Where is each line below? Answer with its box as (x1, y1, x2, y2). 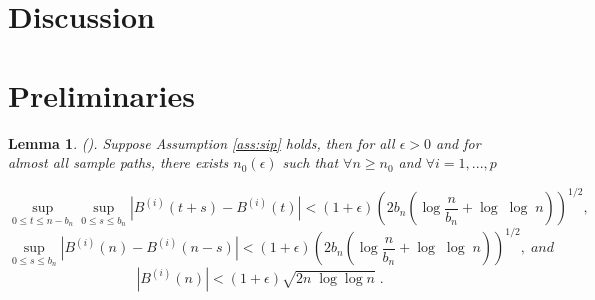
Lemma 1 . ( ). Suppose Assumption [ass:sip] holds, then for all (8, 132, 395, 153)
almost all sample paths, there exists (8, 152, 229, 173)
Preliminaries (8, 74, 195, 115)
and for (436, 132, 481, 153)
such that (282, 152, 339, 173)
